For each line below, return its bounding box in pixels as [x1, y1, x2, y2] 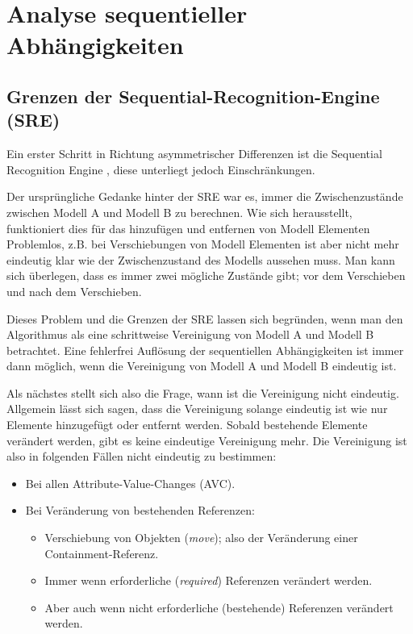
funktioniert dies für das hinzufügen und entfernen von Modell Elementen [6, 219, 370, 236]
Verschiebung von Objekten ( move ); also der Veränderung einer [44, 529, 358, 546]
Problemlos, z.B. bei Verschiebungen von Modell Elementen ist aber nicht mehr [6, 236, 399, 252]
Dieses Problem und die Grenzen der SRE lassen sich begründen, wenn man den [6, 310, 403, 327]
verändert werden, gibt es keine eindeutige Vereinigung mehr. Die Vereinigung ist [6, 432, 407, 448]
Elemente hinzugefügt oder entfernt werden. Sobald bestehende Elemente [6, 416, 368, 433]
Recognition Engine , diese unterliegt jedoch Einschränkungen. [6, 161, 315, 177]
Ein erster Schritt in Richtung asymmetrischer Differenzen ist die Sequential [6, 145, 382, 162]
